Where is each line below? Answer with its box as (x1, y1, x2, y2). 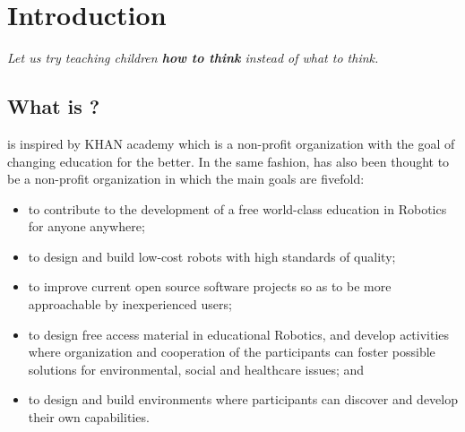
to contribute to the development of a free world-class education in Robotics (28, 199, 447, 218)
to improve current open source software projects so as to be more (28, 277, 392, 296)
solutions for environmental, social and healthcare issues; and (28, 359, 365, 378)
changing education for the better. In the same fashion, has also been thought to (7, 151, 450, 170)
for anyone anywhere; (28, 217, 145, 236)
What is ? (7, 92, 100, 120)
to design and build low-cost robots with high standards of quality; (28, 246, 396, 265)
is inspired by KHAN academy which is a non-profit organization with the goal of (7, 134, 455, 152)
